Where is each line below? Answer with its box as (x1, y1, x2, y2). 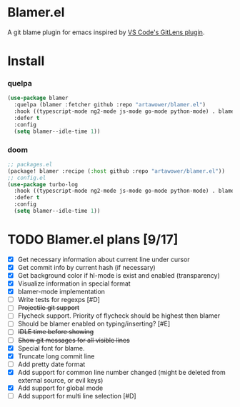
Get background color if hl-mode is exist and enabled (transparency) (17, 271, 220, 280)
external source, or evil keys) (17, 376, 104, 384)
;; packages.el (7, 161, 53, 168)
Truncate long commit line (17, 351, 95, 361)
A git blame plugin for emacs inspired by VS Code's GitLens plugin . (7, 28, 205, 36)
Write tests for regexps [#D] (17, 296, 100, 304)
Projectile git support (17, 303, 80, 312)
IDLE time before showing (17, 328, 94, 336)
